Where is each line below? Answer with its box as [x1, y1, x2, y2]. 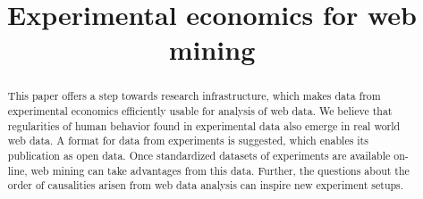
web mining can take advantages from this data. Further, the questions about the [30, 162, 410, 178]
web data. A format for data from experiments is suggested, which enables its [7, 133, 368, 148]
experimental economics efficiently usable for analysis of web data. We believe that [7, 104, 393, 119]
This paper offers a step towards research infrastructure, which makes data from [7, 88, 381, 104]
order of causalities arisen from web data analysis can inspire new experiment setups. [7, 178, 404, 193]
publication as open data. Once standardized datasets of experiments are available [7, 147, 391, 162]
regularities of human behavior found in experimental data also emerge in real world [7, 118, 401, 133]
